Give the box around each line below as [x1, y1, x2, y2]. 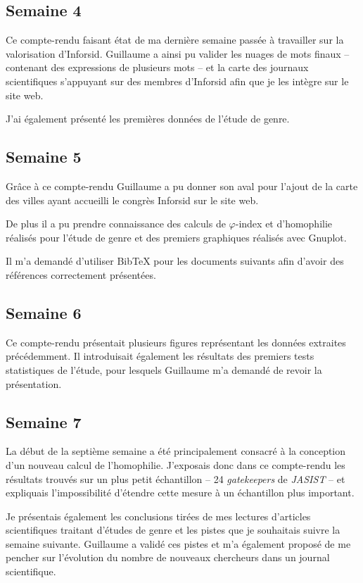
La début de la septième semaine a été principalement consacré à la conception [6, 444, 346, 458]
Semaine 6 [6, 301, 82, 323]
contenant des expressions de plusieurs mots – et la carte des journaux [6, 60, 309, 75]
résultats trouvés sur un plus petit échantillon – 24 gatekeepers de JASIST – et [6, 471, 345, 486]
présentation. [6, 376, 62, 391]
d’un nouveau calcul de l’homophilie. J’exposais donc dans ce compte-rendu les [6, 457, 345, 472]
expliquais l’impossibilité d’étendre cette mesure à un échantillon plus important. [6, 485, 355, 500]
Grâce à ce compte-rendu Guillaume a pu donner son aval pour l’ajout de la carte [6, 178, 358, 193]
